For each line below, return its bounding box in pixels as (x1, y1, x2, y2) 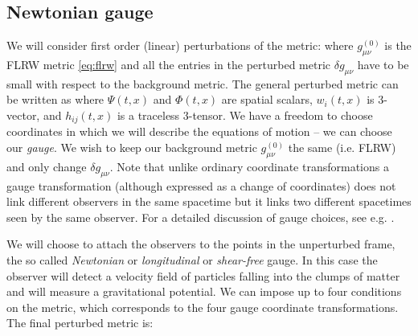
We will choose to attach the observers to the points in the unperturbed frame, (6, 236, 395, 252)
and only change (6, 158, 87, 174)
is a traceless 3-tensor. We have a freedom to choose (117, 106, 373, 123)
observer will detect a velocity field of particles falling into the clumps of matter (6, 267, 400, 284)
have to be (357, 56, 409, 72)
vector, (6, 106, 40, 123)
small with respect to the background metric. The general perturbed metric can (6, 75, 399, 92)
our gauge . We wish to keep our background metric (6, 139, 257, 156)
